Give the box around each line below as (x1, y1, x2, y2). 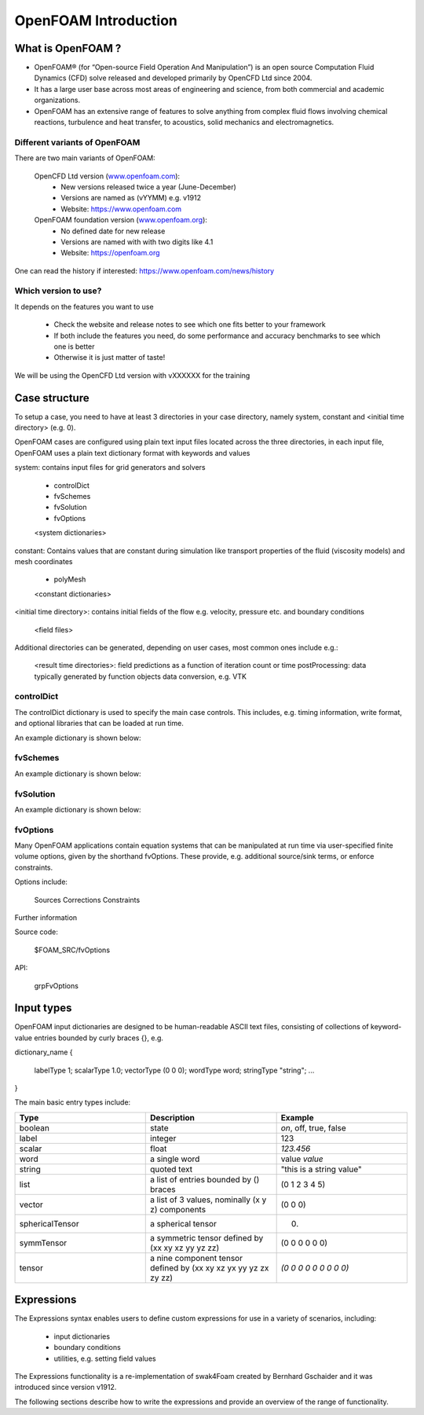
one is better (53, 342, 95, 351)
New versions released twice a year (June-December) (60, 181, 237, 192)
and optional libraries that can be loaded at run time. (14, 719, 184, 728)
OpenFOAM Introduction (14, 12, 178, 29)
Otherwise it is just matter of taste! (53, 353, 166, 362)
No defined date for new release (60, 226, 166, 236)
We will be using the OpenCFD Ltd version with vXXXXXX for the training (14, 370, 250, 380)
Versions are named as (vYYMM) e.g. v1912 (60, 193, 202, 203)
